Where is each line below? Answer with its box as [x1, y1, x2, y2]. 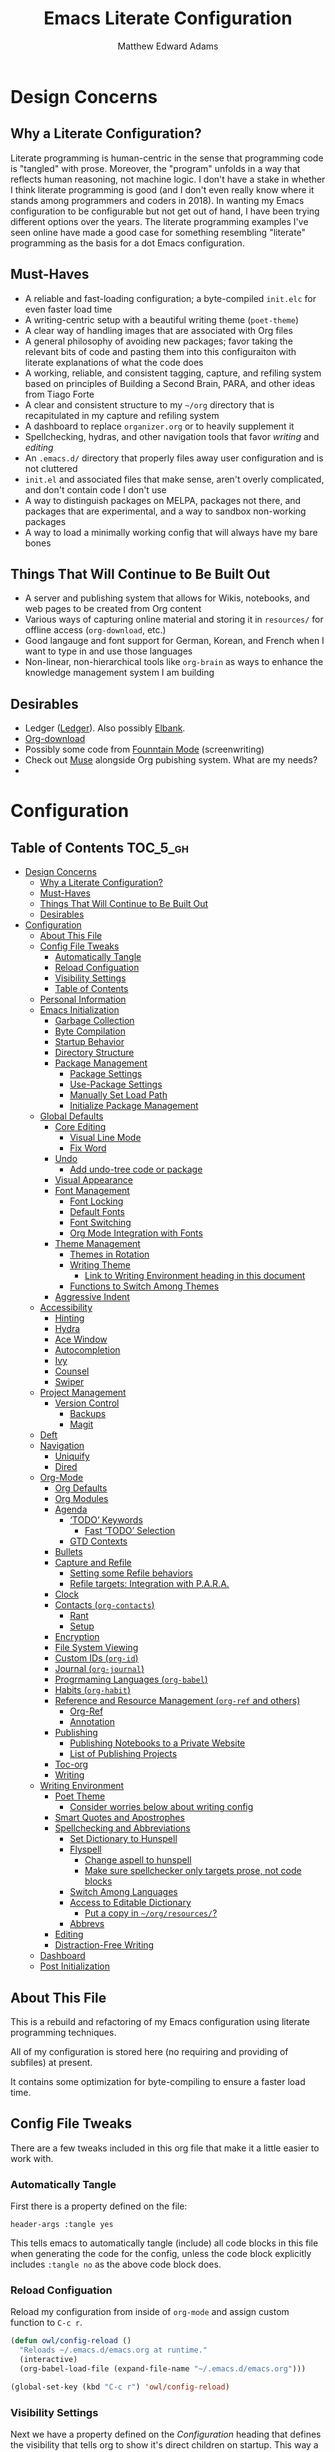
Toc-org [54, 1758, 89, 1771]
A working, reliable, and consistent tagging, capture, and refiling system [24, 367, 322, 379]
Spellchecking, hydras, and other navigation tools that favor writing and [24, 430, 320, 442]
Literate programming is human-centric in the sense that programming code [10, 152, 324, 164]
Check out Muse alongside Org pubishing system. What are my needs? [24, 754, 318, 766]
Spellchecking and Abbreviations [54, 1822, 191, 1834]
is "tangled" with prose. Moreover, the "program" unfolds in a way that [10, 162, 301, 174]
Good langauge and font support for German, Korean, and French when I [24, 635, 325, 647]
